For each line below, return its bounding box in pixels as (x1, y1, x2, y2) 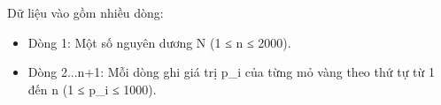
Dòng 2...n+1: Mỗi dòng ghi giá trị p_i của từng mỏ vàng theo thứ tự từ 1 (27, 63, 435, 81)
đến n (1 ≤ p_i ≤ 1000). (27, 79, 157, 98)
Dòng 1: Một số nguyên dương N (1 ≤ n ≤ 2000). (27, 33, 291, 51)
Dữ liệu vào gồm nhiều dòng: (7, 4, 164, 21)
